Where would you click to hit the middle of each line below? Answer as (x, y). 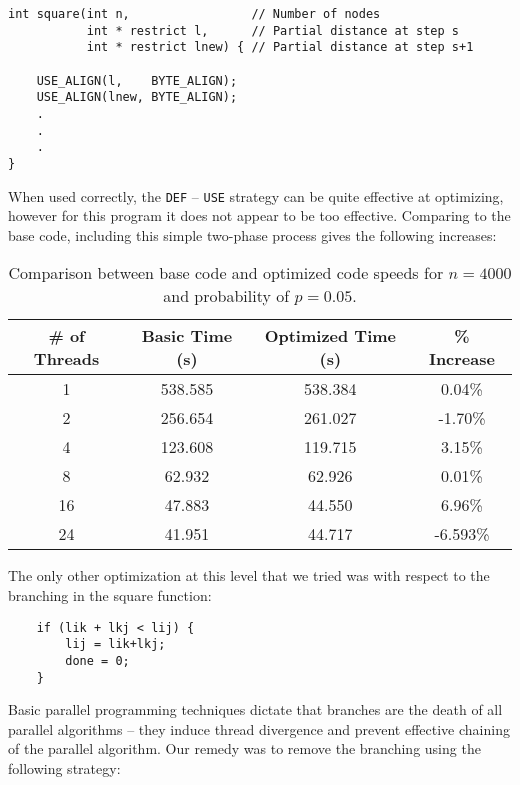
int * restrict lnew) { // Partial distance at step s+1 (280, 47)
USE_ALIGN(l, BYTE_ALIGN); (137, 80)
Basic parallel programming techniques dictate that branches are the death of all (255, 709)
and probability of (226, 296)
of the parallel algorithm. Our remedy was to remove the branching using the (244, 748)
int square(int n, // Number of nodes (194, 14)
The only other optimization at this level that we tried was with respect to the (249, 575)
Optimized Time (330, 336)
